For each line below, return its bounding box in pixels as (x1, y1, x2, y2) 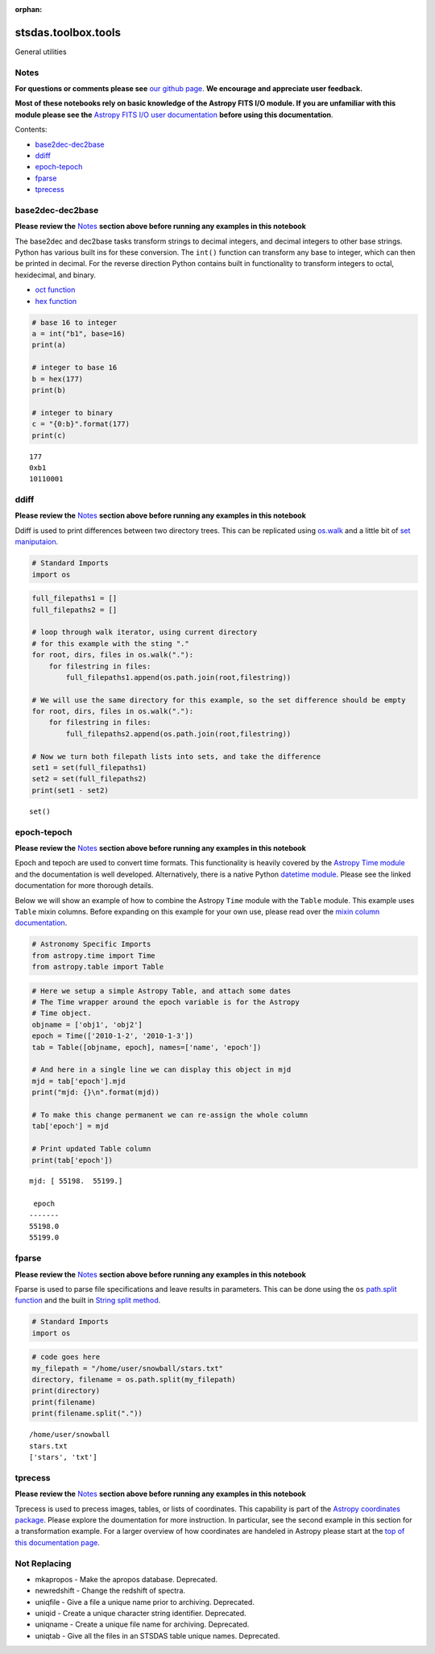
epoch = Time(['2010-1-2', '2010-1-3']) (31, 1031, 193, 1040)
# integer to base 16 (31, 363, 118, 373)
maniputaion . (14, 537, 59, 547)
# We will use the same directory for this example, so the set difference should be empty (31, 695, 406, 705)
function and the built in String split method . (14, 1295, 161, 1306)
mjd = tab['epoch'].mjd (31, 1077, 126, 1085)
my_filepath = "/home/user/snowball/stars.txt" (31, 1364, 223, 1373)
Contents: (14, 125, 48, 135)
